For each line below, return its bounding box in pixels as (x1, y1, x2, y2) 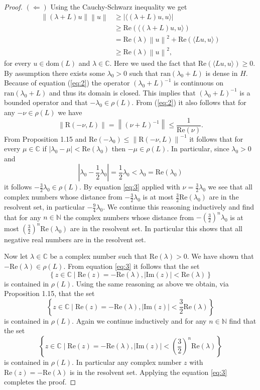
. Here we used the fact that (109, 57, 196, 68)
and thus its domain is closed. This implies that (49, 87, 196, 97)
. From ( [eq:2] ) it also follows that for (132, 97, 246, 108)
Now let (4, 251, 28, 261)
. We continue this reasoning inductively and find (103, 202, 254, 212)
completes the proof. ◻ (4, 376, 76, 387)
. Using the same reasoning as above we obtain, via (72, 278, 229, 288)
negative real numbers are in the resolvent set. (4, 234, 146, 244)
